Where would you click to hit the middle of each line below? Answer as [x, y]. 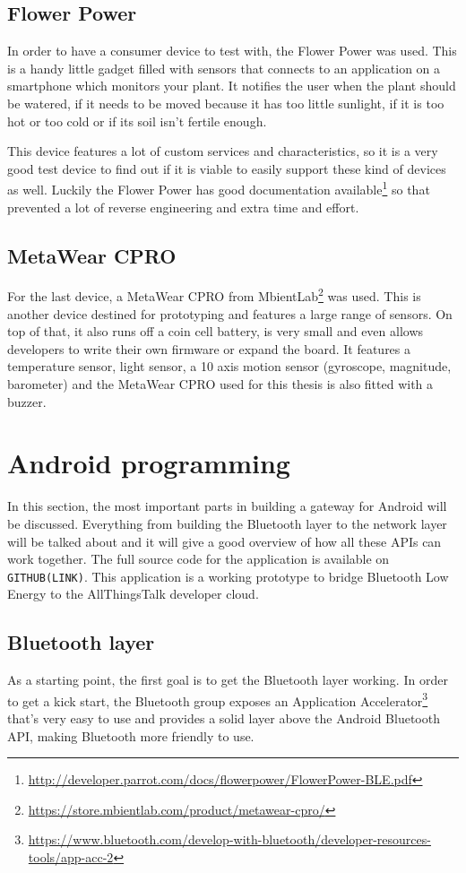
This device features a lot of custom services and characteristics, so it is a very [223, 151]
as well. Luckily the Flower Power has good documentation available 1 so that [219, 188]
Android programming [149, 463]
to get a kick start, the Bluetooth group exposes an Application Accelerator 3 [218, 699]
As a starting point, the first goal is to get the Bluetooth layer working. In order [228, 680]
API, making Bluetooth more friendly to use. [131, 735]
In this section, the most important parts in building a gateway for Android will [227, 506]
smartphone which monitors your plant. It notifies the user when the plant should [232, 86]
